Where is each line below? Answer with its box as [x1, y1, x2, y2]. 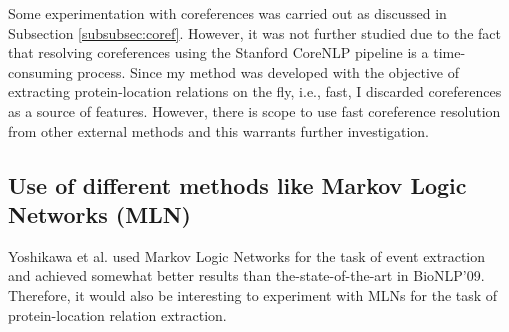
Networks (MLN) [8, 198, 191, 229]
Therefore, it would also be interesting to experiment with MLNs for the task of [8, 284, 498, 305]
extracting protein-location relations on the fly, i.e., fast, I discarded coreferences [8, 81, 502, 102]
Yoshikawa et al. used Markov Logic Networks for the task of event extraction [8, 245, 486, 266]
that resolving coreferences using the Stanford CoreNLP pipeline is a [8, 42, 429, 63]
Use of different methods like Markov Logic [8, 169, 467, 200]
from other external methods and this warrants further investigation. [8, 120, 430, 141]
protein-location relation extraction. [8, 304, 227, 325]
